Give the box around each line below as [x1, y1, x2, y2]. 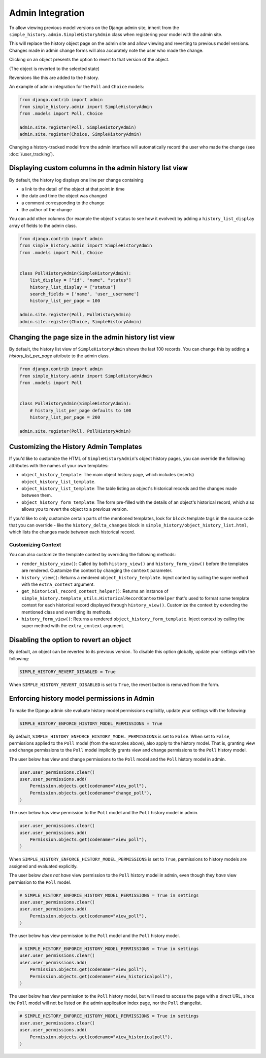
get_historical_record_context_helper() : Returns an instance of [21, 588, 168, 594]
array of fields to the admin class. [9, 223, 77, 228]
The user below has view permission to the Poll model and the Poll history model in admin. [9, 810, 199, 816]
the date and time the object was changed [21, 193, 107, 199]
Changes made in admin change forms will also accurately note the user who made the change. [9, 47, 204, 53]
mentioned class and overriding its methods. [21, 609, 112, 615]
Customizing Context [9, 541, 62, 548]
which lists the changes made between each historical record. [9, 529, 135, 535]
